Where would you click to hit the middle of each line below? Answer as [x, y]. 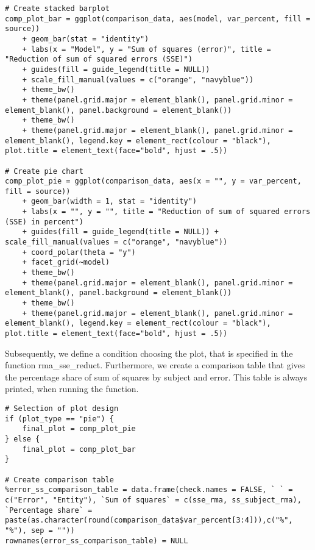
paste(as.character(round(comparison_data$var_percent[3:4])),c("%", [149, 520]
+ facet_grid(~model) [66, 262]
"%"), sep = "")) [40, 530]
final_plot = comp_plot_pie [79, 429]
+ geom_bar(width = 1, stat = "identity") [109, 202]
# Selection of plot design [62, 409]
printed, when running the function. [72, 389]
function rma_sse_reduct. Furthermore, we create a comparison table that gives [155, 365]
